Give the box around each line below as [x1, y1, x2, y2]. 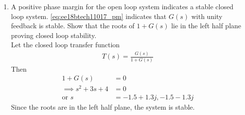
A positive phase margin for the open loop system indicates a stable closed [11, 1, 233, 11]
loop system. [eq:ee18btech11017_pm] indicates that [11, 11, 167, 21]
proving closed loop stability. [11, 30, 97, 40]
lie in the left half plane [171, 20, 242, 31]
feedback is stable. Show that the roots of [11, 20, 135, 31]
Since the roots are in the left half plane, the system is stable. [11, 102, 195, 112]
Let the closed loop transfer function [11, 39, 120, 50]
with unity [191, 11, 223, 21]
